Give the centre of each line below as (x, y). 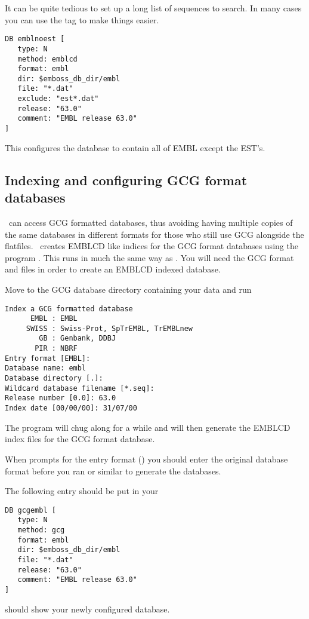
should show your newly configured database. (87, 609)
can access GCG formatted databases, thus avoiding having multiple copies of (151, 222)
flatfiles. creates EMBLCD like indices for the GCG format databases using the (152, 246)
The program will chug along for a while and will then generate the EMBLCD (148, 427)
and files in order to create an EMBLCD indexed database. (113, 269)
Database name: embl (46, 368)
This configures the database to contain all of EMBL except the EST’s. (135, 147)
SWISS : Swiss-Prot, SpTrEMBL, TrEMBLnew (109, 328)
